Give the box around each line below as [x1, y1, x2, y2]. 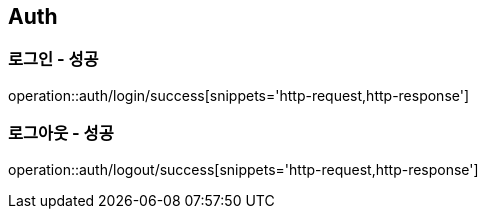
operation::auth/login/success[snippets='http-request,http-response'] [8, 86, 470, 104]
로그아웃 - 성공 [8, 123, 114, 144]
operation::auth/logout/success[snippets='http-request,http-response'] [8, 160, 479, 178]
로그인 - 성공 [8, 49, 99, 70]
